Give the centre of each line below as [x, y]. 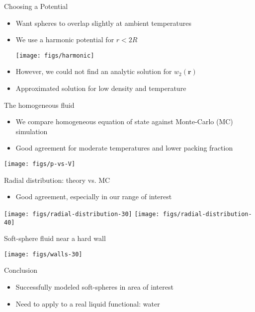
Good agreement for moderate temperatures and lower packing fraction [124, 148]
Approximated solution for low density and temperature [101, 88]
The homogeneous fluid [39, 105]
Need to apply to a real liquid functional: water [88, 303]
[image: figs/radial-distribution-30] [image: [82, 214]
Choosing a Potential [36, 6]
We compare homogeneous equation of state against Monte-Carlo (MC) [124, 121]
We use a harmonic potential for [65, 39]
